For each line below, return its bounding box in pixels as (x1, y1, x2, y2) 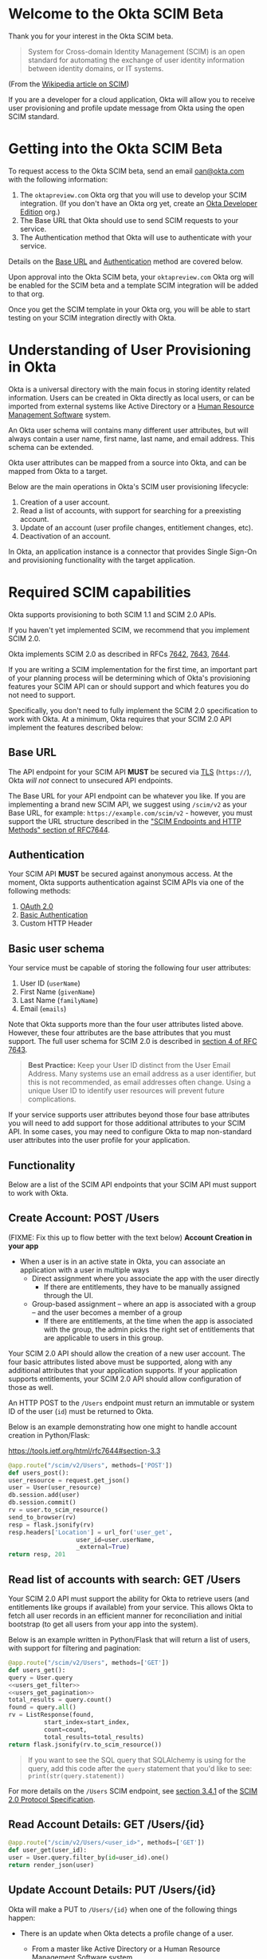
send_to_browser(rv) (8, 1513, 77, 1521)
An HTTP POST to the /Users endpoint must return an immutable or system (8, 1398, 255, 1408)
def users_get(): (8, 1666, 66, 1674)
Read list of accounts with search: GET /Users (8, 1572, 241, 1587)
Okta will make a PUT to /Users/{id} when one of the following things (8, 1904, 238, 1914)
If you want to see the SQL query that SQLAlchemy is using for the (27, 1755, 246, 1765)
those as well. (8, 1382, 54, 1392)
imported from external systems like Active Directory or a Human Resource (8, 401, 255, 411)
